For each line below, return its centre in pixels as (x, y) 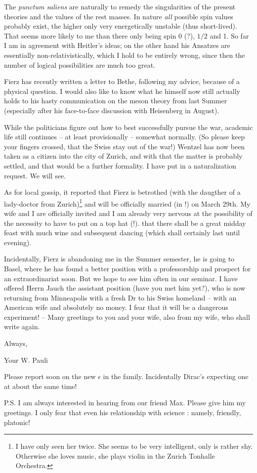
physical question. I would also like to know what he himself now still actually (122, 91)
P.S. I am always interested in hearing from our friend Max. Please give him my (125, 403)
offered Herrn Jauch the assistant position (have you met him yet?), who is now (125, 288)
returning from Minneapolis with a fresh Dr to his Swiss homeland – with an (120, 297)
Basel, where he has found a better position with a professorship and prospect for (128, 268)
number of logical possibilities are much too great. (80, 64)
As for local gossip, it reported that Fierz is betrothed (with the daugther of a (122, 192)
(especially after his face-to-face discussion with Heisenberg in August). (112, 110)
